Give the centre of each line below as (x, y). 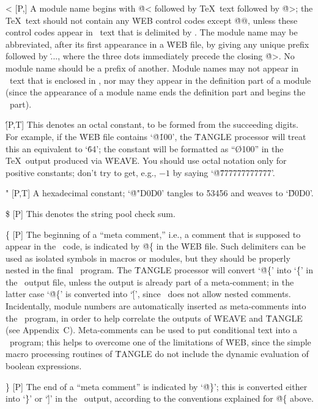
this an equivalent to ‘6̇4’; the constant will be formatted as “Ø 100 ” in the (145, 148)
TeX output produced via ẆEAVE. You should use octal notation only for (146, 160)
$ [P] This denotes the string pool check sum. (91, 213)
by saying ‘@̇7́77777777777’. (224, 172)
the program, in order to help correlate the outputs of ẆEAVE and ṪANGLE (154, 318)
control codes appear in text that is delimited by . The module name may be (152, 32)
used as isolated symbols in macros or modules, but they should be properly (148, 258)
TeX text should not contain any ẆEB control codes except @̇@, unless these (152, 20)
